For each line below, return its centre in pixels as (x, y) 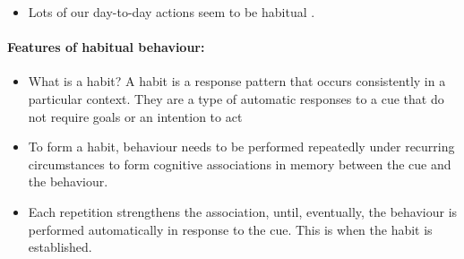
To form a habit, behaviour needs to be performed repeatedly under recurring (241, 147)
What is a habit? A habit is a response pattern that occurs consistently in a (237, 81)
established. (60, 247)
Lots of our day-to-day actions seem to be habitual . (172, 12)
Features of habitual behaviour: (106, 47)
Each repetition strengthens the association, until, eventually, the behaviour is (243, 211)
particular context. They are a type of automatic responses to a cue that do (236, 98)
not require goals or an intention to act (135, 116)
